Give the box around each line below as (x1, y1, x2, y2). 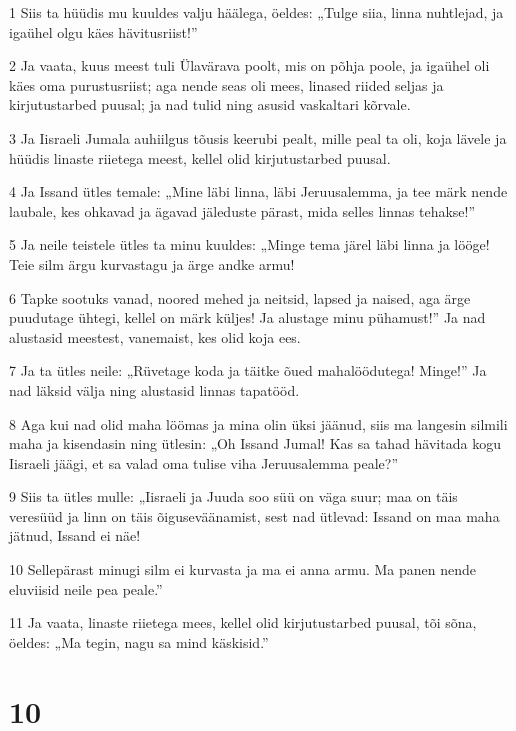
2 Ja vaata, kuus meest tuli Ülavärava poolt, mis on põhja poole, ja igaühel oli (9, 55, 490, 76)
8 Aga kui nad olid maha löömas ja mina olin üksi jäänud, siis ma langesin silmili (9, 413, 508, 434)
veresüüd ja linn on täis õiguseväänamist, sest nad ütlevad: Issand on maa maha (9, 505, 500, 526)
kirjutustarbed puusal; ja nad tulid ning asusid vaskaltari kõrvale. (9, 94, 411, 115)
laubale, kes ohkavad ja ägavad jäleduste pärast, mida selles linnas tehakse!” (9, 200, 476, 221)
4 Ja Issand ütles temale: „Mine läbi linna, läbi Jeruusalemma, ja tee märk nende (9, 181, 508, 202)
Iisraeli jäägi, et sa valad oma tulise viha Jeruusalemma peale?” (9, 452, 399, 473)
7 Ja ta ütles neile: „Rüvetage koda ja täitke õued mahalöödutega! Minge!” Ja (9, 360, 487, 381)
